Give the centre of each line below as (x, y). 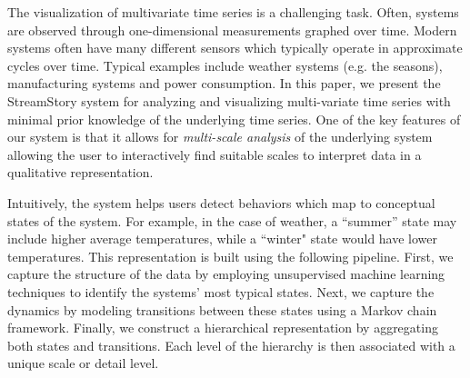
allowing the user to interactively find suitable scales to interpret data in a (215, 154)
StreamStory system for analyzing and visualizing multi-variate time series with (229, 100)
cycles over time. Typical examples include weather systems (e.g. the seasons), (225, 65)
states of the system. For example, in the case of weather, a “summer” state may (232, 220)
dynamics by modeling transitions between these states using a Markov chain (222, 309)
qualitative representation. (80, 172)
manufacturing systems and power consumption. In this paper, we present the (224, 83)
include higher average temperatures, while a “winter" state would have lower (223, 239)
